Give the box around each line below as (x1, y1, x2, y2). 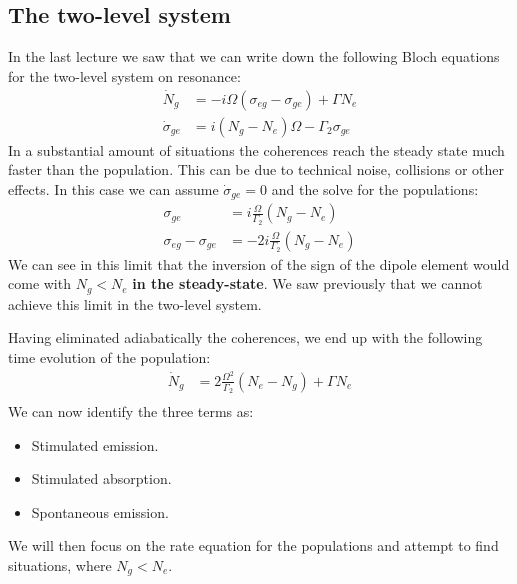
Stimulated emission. (31, 434, 159, 455)
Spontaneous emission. (31, 501, 169, 522)
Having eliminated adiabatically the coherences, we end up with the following (8, 327, 483, 348)
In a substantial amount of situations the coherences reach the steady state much (8, 139, 505, 160)
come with (8, 273, 71, 294)
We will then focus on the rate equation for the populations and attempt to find (8, 535, 499, 556)
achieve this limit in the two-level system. (8, 293, 262, 314)
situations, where (8, 555, 112, 576)
